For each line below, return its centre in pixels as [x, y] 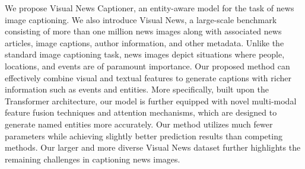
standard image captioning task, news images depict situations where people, [145, 54]
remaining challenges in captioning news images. [93, 159]
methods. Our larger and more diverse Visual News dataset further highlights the [153, 147]
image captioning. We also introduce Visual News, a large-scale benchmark [141, 19]
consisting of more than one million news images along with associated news [143, 31]
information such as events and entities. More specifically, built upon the [137, 89]
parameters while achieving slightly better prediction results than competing [144, 135]
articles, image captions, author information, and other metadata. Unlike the [144, 42]
